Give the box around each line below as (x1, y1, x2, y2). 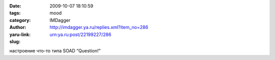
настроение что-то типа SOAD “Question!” (9, 48, 101, 54)
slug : (9, 38, 20, 44)
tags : (9, 10, 21, 16)
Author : (9, 24, 26, 31)
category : (9, 17, 31, 23)
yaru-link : (9, 31, 31, 38)
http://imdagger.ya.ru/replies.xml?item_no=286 (49, 24, 149, 31)
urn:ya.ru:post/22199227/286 (49, 31, 112, 38)
